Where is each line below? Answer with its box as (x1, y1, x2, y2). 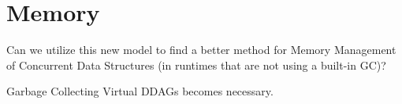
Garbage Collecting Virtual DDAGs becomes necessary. (6, 83, 274, 99)
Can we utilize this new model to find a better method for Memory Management (6, 41, 396, 58)
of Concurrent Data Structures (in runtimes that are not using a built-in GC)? (6, 56, 386, 73)
